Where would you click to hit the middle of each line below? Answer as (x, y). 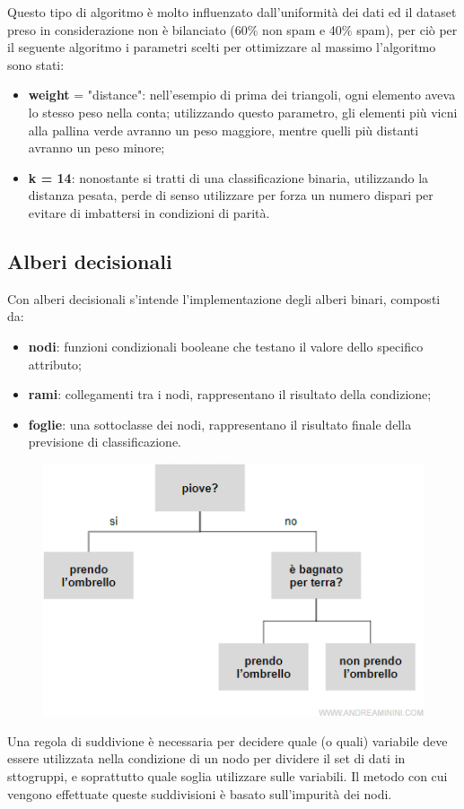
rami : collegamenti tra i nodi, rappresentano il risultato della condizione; (230, 394)
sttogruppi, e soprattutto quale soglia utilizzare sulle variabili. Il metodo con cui (228, 776)
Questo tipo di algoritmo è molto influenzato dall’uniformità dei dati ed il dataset (232, 12)
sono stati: (36, 64)
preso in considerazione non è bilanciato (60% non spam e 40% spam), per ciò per (232, 29)
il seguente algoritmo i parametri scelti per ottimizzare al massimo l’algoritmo (222, 47)
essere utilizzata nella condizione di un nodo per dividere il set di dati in (206, 758)
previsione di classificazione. (105, 442)
